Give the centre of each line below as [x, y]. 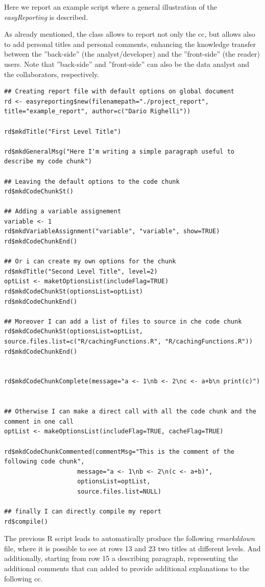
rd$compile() [26, 521]
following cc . [23, 578]
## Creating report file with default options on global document [119, 92]
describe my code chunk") [48, 162]
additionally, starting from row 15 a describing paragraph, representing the [121, 558]
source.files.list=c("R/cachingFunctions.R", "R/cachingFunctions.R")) [128, 341]
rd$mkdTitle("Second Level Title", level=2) [81, 271]
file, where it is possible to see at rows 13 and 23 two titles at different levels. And [132, 548]
